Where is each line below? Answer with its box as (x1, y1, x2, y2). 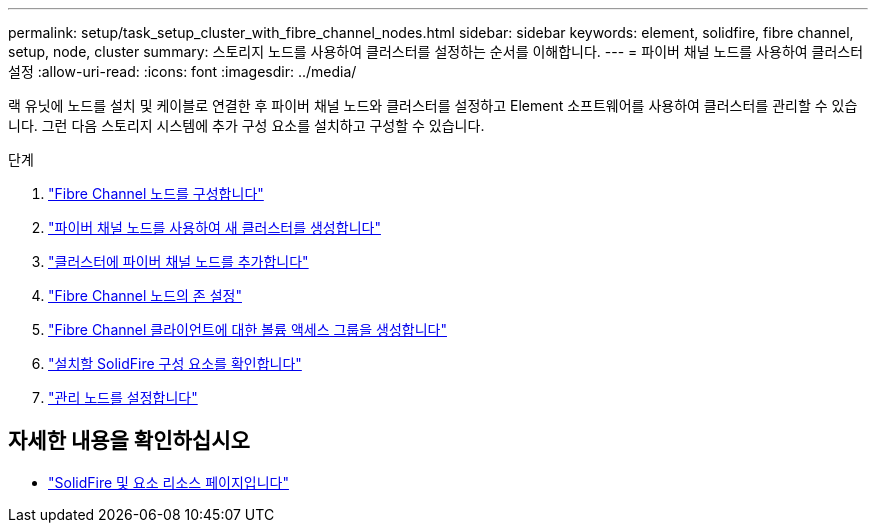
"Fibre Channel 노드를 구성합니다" (48, 185, 264, 202)
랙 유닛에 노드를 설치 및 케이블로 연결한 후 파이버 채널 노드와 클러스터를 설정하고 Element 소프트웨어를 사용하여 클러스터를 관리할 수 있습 (8, 97, 858, 114)
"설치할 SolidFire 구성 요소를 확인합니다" (48, 355, 302, 372)
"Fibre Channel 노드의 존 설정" (48, 287, 242, 304)
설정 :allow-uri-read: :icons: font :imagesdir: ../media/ (8, 63, 357, 80)
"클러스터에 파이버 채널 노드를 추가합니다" (48, 253, 309, 270)
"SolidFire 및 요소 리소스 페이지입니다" (48, 473, 289, 491)
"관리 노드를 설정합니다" (48, 389, 198, 406)
